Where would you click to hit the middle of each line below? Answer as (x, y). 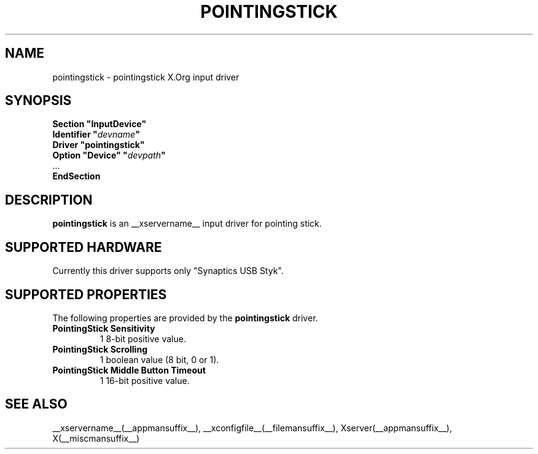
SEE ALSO (36, 404)
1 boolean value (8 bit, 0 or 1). (159, 359)
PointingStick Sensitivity (104, 328)
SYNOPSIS (38, 101)
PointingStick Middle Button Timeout (129, 370)
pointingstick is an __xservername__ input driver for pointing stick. (187, 224)
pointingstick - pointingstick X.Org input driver (146, 77)
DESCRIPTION (49, 200)
